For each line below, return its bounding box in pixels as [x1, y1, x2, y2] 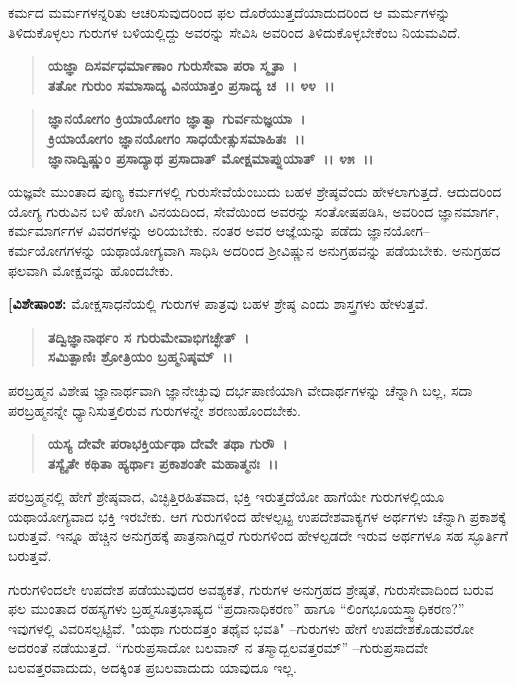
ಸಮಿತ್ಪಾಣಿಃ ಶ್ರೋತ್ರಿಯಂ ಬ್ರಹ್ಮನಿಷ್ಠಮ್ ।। [47, 346, 233, 367]
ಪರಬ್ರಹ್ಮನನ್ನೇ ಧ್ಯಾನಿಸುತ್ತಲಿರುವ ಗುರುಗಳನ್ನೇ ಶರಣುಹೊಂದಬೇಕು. [8, 399, 301, 420]
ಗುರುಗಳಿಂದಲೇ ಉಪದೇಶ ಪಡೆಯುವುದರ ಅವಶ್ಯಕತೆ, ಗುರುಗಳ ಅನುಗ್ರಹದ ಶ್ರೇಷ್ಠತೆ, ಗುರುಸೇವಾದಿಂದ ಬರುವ [8, 578, 494, 599]
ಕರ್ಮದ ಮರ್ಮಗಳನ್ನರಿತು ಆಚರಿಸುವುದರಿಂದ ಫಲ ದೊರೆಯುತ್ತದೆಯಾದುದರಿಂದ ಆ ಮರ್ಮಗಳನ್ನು [8, 2, 451, 22]
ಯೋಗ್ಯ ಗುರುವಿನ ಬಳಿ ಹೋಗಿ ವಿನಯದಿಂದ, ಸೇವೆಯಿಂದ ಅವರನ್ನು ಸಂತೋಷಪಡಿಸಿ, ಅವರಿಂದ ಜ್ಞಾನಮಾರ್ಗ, [8, 200, 500, 221]
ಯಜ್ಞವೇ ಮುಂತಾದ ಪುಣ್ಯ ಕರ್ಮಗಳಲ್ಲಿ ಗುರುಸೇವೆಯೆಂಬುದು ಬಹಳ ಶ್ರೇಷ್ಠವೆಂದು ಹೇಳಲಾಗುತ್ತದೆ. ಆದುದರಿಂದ [8, 181, 502, 202]
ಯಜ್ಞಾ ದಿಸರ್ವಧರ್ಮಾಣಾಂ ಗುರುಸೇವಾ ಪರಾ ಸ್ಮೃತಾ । [47, 55, 298, 76]
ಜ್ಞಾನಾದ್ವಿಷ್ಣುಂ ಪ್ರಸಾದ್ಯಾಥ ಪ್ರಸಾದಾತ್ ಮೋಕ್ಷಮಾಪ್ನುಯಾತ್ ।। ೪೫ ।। [47, 147, 374, 168]
